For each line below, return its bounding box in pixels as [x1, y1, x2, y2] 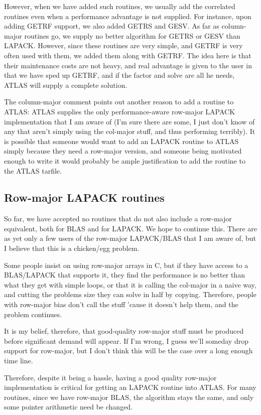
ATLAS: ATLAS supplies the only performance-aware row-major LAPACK [4, 106, 235, 116]
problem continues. [4, 309, 62, 319]
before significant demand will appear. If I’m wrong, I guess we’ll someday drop [4, 335, 248, 346]
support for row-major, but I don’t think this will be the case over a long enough [4, 345, 253, 356]
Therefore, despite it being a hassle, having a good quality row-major [4, 372, 217, 382]
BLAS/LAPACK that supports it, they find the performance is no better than [4, 269, 245, 280]
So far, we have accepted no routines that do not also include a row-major [4, 213, 232, 224]
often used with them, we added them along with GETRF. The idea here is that [4, 50, 251, 60]
